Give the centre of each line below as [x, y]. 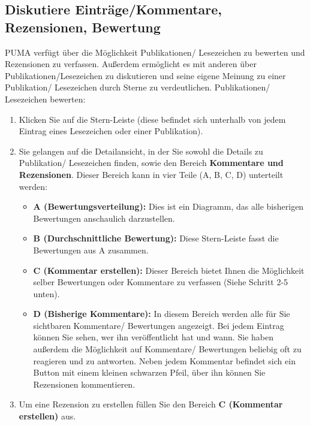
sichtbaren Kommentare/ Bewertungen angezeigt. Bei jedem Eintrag [159, 325]
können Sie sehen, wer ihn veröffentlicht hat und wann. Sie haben [153, 337]
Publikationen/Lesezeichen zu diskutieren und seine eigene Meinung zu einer [145, 75]
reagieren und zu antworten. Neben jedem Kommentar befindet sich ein [164, 360]
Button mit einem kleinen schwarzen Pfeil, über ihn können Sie [149, 372]
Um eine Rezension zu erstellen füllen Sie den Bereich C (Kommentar [151, 404]
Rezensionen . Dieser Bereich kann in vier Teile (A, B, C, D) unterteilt [151, 174]
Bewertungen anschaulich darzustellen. [104, 218]
